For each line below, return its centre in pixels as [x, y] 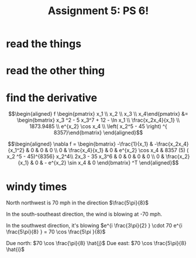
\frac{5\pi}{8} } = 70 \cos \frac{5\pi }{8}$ [56, 232]
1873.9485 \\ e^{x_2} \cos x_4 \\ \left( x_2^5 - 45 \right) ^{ [98, 126]
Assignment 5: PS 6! [98, 11]
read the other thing [56, 71]
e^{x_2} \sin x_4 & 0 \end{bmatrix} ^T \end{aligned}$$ [114, 163]
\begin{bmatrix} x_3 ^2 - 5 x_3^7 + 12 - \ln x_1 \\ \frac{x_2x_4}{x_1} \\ [98, 120]
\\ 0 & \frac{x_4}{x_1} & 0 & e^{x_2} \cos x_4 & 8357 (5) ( [121, 150]
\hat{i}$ [16, 249]
